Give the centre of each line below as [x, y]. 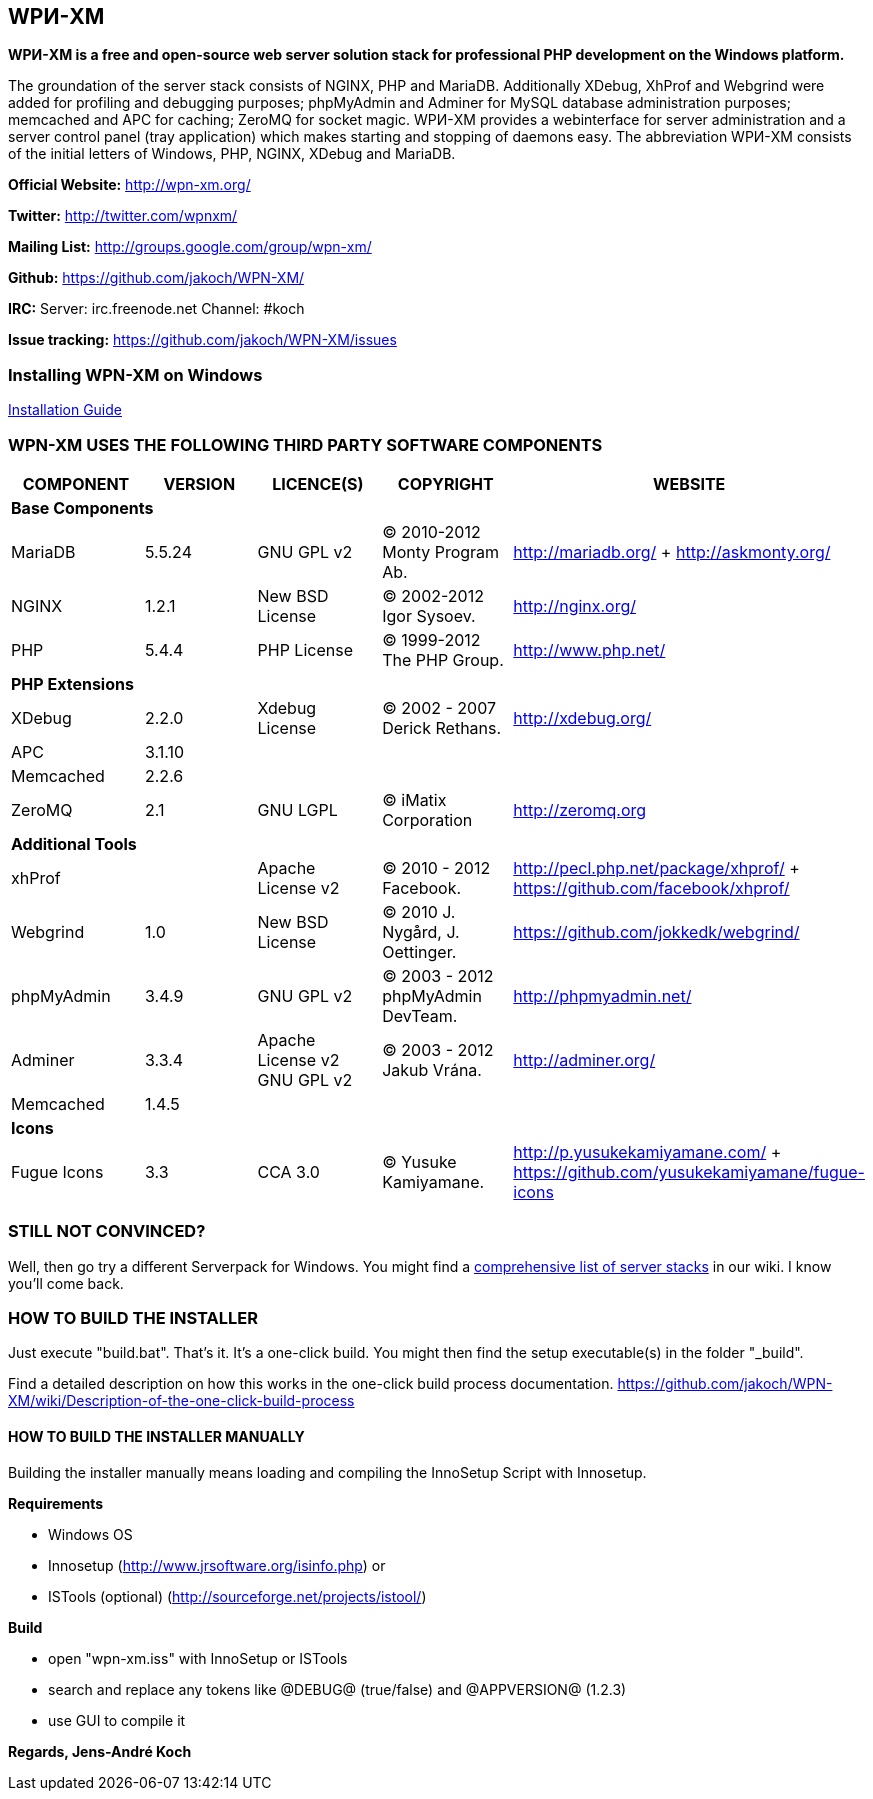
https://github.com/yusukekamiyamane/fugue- [689, 1171]
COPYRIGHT [445, 483]
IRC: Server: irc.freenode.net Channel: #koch [156, 309]
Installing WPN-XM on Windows [135, 374]
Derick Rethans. [442, 727]
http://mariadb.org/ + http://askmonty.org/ [672, 551]
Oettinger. [419, 951]
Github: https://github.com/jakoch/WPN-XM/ [156, 278]
